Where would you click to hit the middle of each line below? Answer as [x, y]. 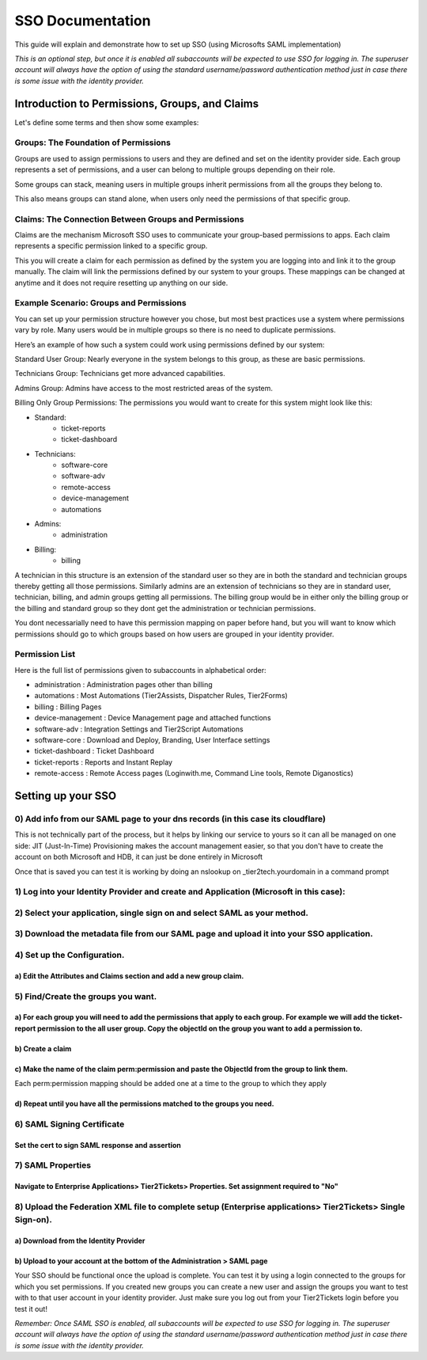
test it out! [31, 1309]
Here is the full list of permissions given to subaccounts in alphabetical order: [140, 670]
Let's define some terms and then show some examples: [107, 122]
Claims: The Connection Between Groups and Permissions [129, 219]
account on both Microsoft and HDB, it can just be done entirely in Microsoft [139, 857]
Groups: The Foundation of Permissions [93, 142]
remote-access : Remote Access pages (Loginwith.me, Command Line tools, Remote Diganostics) [194, 773]
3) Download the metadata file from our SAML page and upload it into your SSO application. [194, 934]
